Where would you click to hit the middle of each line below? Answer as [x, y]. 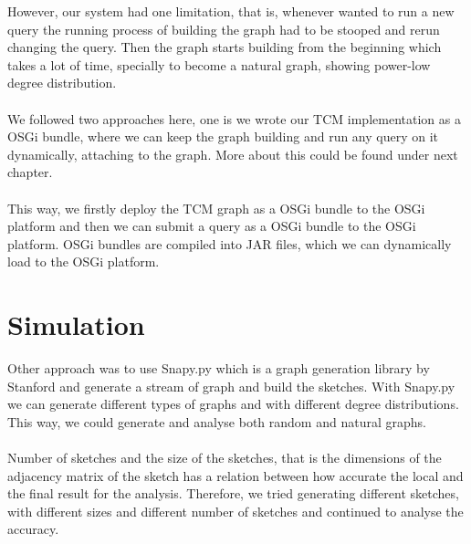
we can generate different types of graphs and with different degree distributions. [233, 404]
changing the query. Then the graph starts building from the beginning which [225, 47]
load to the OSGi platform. [84, 262]
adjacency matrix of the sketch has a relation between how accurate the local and [235, 475]
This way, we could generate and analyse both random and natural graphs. [217, 421]
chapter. [30, 172]
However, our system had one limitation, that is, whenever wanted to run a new [231, 11]
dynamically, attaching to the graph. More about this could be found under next [233, 154]
